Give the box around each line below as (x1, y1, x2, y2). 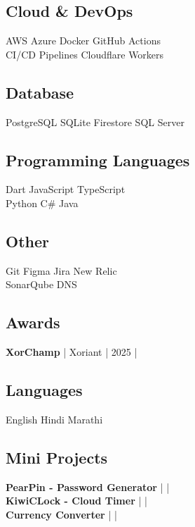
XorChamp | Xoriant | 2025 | (6, 345, 137, 359)
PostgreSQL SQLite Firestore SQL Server (6, 114, 184, 129)
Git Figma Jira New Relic (6, 263, 117, 278)
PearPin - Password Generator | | (6, 479, 170, 494)
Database (6, 81, 74, 103)
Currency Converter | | (6, 507, 117, 521)
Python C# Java (6, 195, 79, 210)
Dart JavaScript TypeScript (6, 182, 126, 197)
